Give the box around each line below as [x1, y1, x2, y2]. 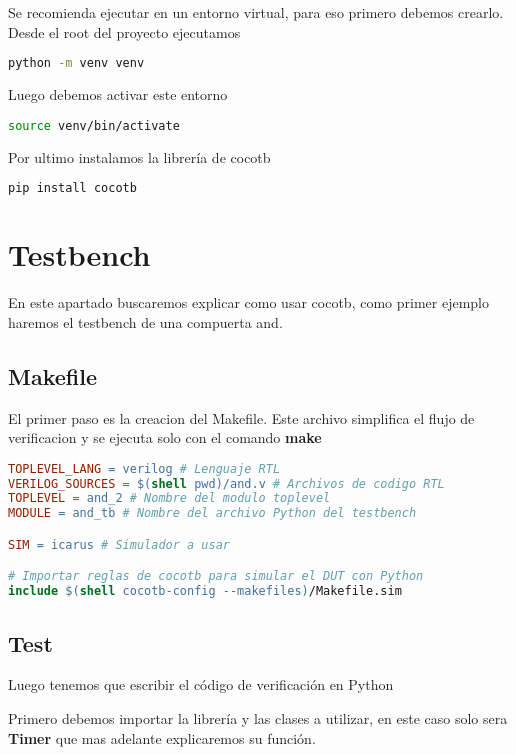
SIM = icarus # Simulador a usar [8, 537, 230, 552]
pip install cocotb [8, 181, 137, 196]
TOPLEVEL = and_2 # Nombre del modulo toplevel [8, 491, 331, 506]
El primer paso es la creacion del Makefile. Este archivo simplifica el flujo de [8, 407, 475, 428]
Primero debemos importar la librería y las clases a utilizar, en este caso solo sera [8, 707, 508, 728]
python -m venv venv [8, 56, 145, 71]
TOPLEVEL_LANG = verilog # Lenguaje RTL [8, 461, 281, 476]
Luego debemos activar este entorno [8, 84, 228, 105]
